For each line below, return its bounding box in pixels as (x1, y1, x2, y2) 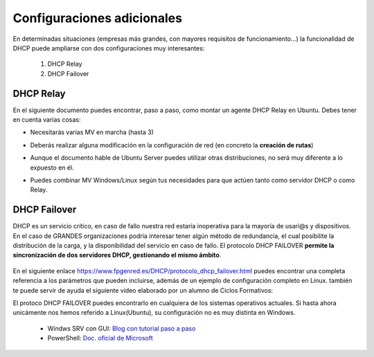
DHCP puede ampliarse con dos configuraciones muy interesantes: (12, 44, 205, 52)
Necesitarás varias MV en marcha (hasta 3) (30, 128, 154, 136)
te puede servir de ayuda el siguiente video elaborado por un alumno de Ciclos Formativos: (12, 286, 274, 294)
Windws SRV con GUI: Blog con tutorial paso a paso (47, 324, 196, 332)
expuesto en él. (30, 163, 74, 172)
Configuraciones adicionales (12, 10, 183, 26)
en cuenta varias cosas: (12, 116, 81, 124)
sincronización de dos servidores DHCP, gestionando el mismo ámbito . (12, 251, 222, 259)
